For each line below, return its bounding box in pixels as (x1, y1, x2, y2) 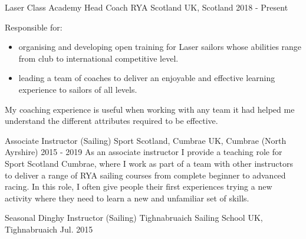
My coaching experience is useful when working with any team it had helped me (5, 103, 295, 115)
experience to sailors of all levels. (18, 83, 137, 95)
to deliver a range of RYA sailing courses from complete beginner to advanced (5, 169, 286, 181)
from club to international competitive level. (18, 52, 179, 64)
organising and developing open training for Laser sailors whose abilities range (18, 41, 302, 53)
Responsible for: (5, 21, 62, 33)
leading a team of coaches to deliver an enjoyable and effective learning (18, 72, 275, 84)
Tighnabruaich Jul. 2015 (5, 223, 93, 235)
